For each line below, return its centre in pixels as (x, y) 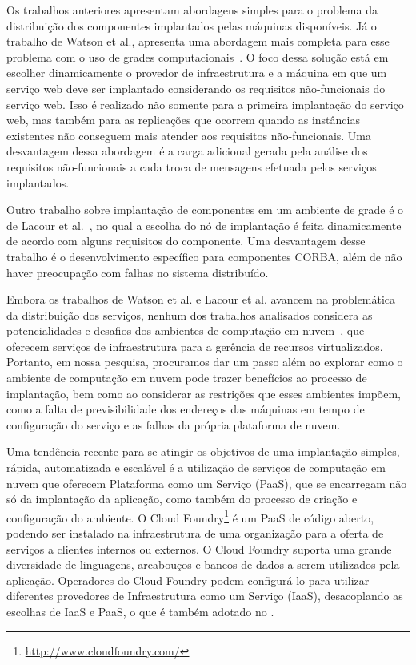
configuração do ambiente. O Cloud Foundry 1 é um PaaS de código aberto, (190, 516)
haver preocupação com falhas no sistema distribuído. (138, 272)
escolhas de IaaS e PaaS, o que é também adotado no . (140, 612)
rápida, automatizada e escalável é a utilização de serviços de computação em (196, 468)
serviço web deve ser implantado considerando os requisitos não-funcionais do (196, 88)
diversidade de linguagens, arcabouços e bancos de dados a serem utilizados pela (203, 564)
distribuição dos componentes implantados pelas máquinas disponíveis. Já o (192, 25)
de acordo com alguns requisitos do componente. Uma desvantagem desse (186, 241)
